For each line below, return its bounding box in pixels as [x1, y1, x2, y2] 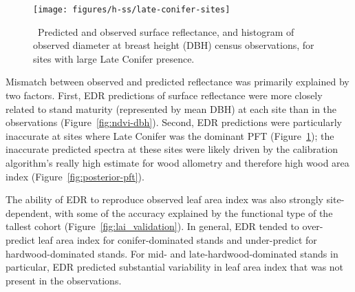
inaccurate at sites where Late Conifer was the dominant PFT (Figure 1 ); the [6, 128, 334, 143]
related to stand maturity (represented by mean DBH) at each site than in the [6, 101, 337, 116]
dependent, [6, 205, 52, 220]
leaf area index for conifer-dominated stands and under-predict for [38, 232, 317, 247]
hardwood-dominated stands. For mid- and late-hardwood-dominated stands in [6, 246, 338, 260]
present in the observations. [6, 273, 122, 287]
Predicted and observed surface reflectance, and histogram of [37, 24, 294, 39]
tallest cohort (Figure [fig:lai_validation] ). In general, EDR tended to [6, 219, 299, 233]
